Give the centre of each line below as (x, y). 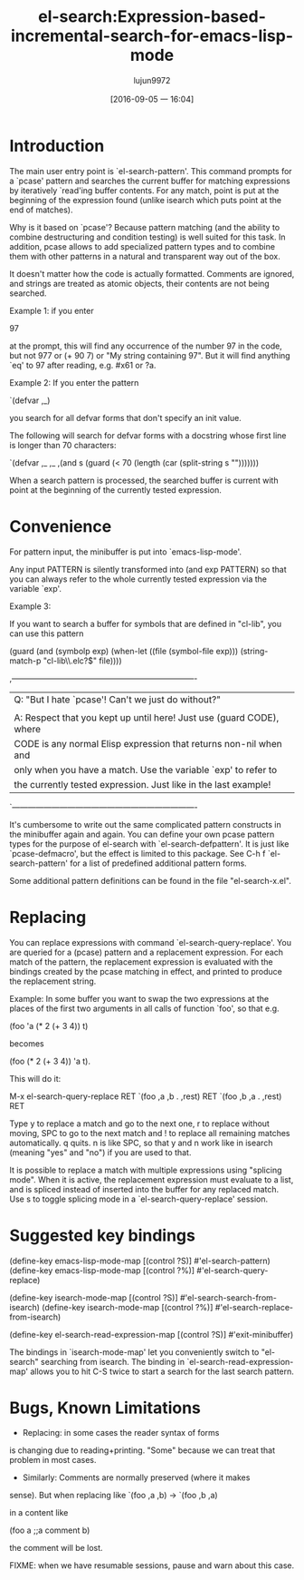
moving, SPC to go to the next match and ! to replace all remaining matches (150, 1133)
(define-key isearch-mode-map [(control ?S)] (94, 1297)
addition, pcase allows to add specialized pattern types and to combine (142, 246)
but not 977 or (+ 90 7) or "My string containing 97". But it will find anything (150, 355)
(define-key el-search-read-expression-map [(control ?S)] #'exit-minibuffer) (152, 1334)
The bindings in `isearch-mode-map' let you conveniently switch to (134, 1352)
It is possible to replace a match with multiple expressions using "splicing (146, 1170)
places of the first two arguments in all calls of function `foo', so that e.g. (144, 1008)
